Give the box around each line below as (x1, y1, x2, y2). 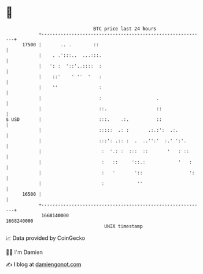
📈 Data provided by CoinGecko (6, 234, 86, 242)
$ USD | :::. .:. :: (6, 116, 163, 123)
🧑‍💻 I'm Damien (6, 248, 43, 256)
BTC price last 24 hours (93, 26, 157, 32)
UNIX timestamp (104, 223, 143, 229)
